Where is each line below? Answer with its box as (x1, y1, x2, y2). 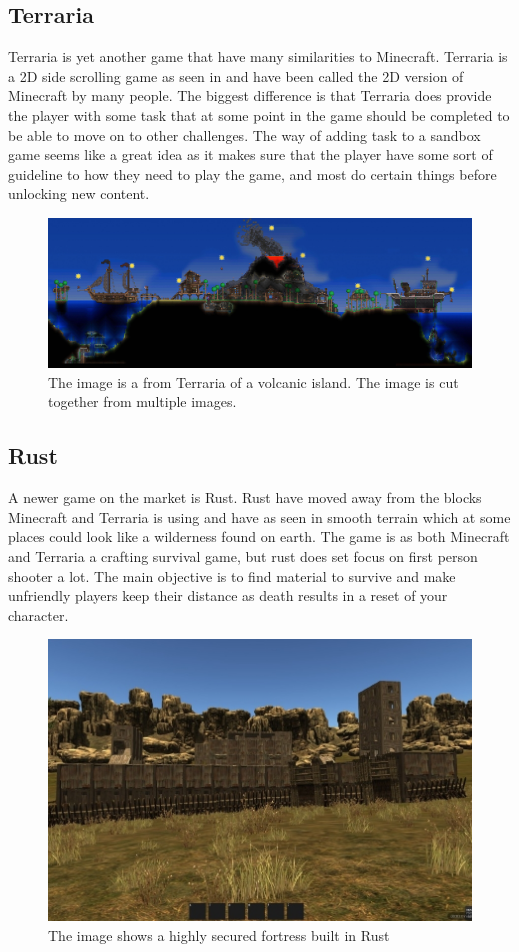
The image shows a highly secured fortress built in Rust (48, 924, 390, 945)
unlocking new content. (8, 183, 150, 204)
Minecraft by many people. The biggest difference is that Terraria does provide (8, 85, 492, 106)
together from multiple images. (48, 391, 237, 412)
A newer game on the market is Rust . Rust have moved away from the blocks (8, 487, 482, 508)
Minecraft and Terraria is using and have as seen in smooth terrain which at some (8, 506, 511, 527)
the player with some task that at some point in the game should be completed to (8, 104, 510, 125)
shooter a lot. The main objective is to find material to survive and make (8, 565, 456, 586)
